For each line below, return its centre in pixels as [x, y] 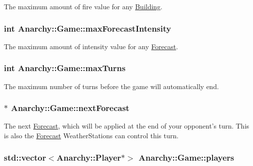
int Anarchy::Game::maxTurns [65, 68]
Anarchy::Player [89, 157]
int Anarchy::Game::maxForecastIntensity [88, 28]
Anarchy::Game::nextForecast [70, 108]
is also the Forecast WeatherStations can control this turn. [91, 136]
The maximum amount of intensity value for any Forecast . [91, 46]
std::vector [25, 157]
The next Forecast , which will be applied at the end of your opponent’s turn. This [127, 126]
